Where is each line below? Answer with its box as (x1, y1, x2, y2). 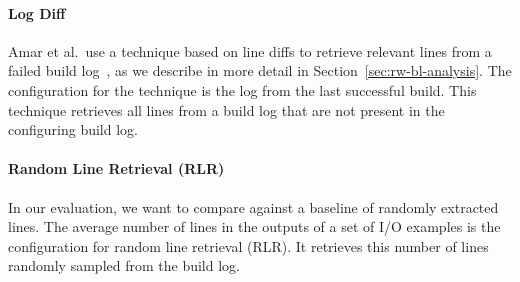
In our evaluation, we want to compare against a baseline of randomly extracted (8, 196, 499, 217)
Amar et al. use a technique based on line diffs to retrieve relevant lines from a (8, 40, 492, 61)
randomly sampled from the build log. (8, 255, 240, 276)
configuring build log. (8, 119, 138, 140)
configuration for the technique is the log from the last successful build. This (8, 79, 477, 100)
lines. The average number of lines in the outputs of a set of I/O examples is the (8, 216, 501, 237)
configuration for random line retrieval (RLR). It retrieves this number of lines (8, 235, 489, 256)
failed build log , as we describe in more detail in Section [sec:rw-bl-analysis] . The (8, 60, 512, 81)
